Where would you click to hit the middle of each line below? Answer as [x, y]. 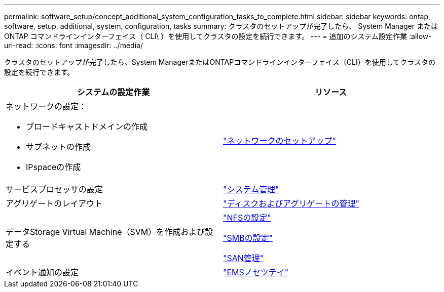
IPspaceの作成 [53, 167]
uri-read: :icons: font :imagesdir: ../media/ [73, 45]
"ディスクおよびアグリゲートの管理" [291, 203]
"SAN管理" [244, 258]
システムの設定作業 [113, 92]
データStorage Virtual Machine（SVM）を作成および [105, 232]
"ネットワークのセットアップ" [280, 141]
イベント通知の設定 [42, 272]
